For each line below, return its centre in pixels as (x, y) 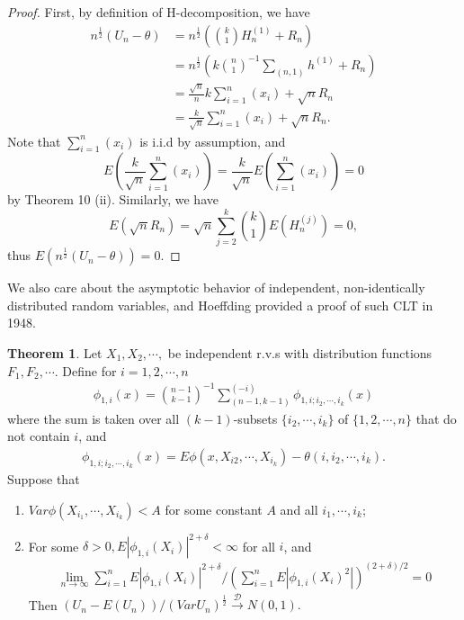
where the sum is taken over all (94, 418)
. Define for (85, 370)
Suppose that (44, 478)
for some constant (214, 509)
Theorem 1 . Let (55, 352)
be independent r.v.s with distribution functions (300, 352)
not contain (39, 436)
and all (299, 509)
